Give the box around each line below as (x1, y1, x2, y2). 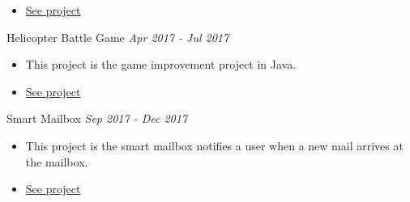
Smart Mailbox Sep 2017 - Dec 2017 (6, 110, 188, 127)
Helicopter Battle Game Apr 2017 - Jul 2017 (6, 28, 229, 45)
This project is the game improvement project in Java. (25, 56, 297, 73)
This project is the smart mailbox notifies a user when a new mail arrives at (25, 137, 404, 154)
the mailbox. (25, 153, 88, 170)
